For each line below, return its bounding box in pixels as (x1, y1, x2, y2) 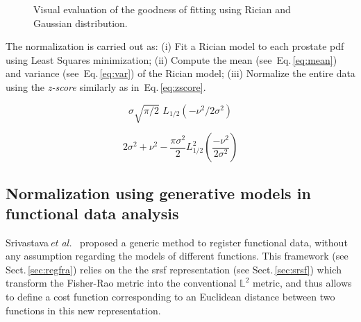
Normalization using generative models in (6, 182, 311, 203)
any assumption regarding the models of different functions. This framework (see (6, 248, 349, 263)
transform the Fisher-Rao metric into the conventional (6, 276, 237, 290)
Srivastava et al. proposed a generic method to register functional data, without (6, 235, 348, 249)
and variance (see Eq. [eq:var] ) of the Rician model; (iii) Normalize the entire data (6, 66, 355, 80)
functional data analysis (6, 202, 179, 223)
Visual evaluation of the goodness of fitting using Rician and (33, 2, 291, 16)
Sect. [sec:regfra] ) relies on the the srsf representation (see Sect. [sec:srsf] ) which (6, 262, 342, 276)
